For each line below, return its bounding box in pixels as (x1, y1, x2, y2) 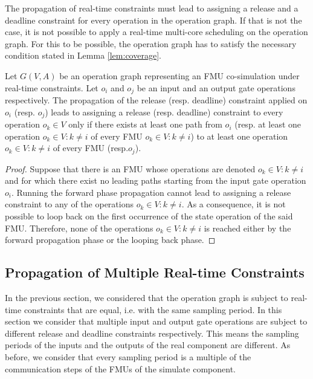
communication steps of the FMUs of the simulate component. (5, 362, 236, 375)
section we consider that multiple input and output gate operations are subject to (5, 315, 308, 328)
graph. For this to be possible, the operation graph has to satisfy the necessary (5, 37, 297, 50)
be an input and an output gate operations (137, 81, 295, 94)
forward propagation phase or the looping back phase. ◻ (5, 233, 216, 246)
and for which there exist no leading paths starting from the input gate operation (5, 174, 306, 187)
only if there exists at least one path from (68, 118, 222, 131)
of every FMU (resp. (53, 141, 129, 154)
